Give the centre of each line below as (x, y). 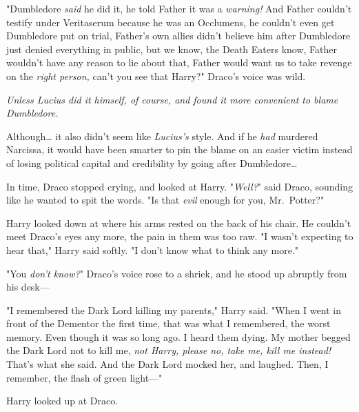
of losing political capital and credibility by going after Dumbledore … (152, 163)
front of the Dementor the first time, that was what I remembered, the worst (168, 323)
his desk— (28, 287)
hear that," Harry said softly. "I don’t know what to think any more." (153, 249)
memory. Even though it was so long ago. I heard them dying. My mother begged (178, 336)
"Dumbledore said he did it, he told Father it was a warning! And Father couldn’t (179, 8)
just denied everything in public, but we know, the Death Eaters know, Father (172, 49)
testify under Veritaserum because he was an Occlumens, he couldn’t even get (171, 22)
